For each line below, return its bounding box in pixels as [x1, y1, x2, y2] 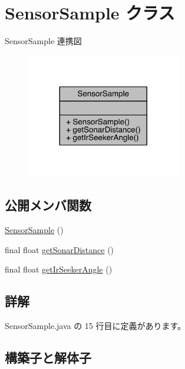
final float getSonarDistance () [5, 243, 114, 255]
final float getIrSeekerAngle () [5, 263, 113, 275]
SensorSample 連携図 [5, 35, 82, 47]
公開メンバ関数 [5, 196, 91, 214]
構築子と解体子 [5, 348, 91, 367]
